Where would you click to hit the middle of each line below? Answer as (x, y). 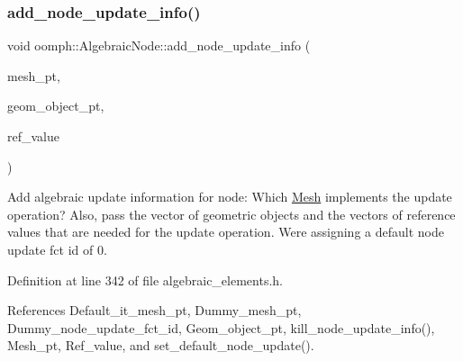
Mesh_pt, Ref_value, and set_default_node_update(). (161, 345)
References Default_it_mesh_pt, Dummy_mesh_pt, (154, 310)
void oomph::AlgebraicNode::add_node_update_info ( (159, 45)
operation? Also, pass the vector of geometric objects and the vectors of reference (231, 214)
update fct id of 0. (57, 249)
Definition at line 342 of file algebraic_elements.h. (145, 280)
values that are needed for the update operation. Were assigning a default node (226, 232)
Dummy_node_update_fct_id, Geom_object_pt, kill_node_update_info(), (221, 327)
